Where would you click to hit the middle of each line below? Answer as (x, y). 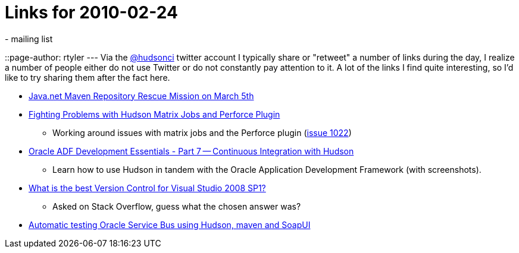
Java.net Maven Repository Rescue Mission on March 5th (141, 96)
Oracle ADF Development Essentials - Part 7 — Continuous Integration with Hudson (191, 151)
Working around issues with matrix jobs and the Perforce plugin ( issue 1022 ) (202, 132)
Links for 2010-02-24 (91, 12)
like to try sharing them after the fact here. (87, 77)
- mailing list (29, 39)
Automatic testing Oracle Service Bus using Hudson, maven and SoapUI (170, 224)
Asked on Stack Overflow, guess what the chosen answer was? (177, 206)
